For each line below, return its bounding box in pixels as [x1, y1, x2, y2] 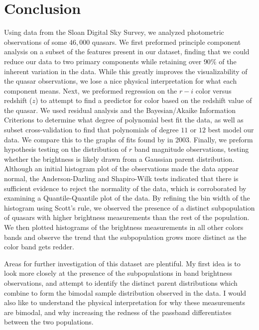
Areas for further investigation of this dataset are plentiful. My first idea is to [4, 258, 241, 268]
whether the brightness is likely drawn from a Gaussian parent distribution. [4, 153, 235, 164]
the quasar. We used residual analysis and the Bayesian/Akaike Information [4, 105, 236, 115]
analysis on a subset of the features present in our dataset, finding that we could [4, 46, 250, 57]
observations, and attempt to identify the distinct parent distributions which [4, 277, 238, 288]
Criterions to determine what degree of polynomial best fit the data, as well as [4, 114, 244, 125]
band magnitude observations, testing [134, 144, 249, 154]
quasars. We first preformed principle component [92, 36, 241, 47]
